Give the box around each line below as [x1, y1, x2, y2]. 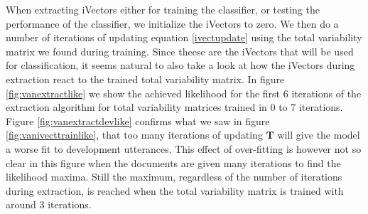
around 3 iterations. [6, 197, 92, 212]
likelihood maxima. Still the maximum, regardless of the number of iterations [6, 169, 342, 184]
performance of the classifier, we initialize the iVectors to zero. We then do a [6, 16, 339, 31]
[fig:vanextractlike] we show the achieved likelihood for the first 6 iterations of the [6, 85, 362, 100]
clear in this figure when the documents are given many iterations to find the [6, 155, 341, 170]
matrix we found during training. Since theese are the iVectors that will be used [6, 43, 354, 58]
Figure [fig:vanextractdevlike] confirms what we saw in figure [6, 113, 270, 128]
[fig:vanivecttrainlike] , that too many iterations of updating [6, 127, 263, 142]
